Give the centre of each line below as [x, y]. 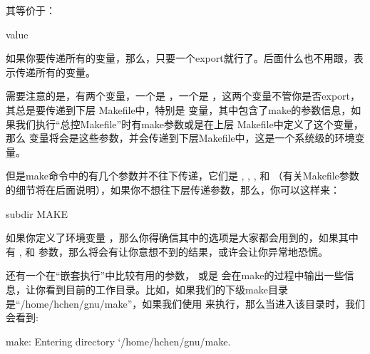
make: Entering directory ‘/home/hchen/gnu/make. [118, 341]
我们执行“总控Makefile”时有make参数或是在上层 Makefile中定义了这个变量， [189, 124]
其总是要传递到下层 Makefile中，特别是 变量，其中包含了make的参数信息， [179, 109]
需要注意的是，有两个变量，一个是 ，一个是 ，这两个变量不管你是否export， [183, 96]
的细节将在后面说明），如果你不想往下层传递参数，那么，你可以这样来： [173, 189]
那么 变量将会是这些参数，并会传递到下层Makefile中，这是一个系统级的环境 [180, 138]
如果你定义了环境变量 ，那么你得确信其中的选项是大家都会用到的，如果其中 [182, 238]
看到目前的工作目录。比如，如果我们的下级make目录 [166, 289]
